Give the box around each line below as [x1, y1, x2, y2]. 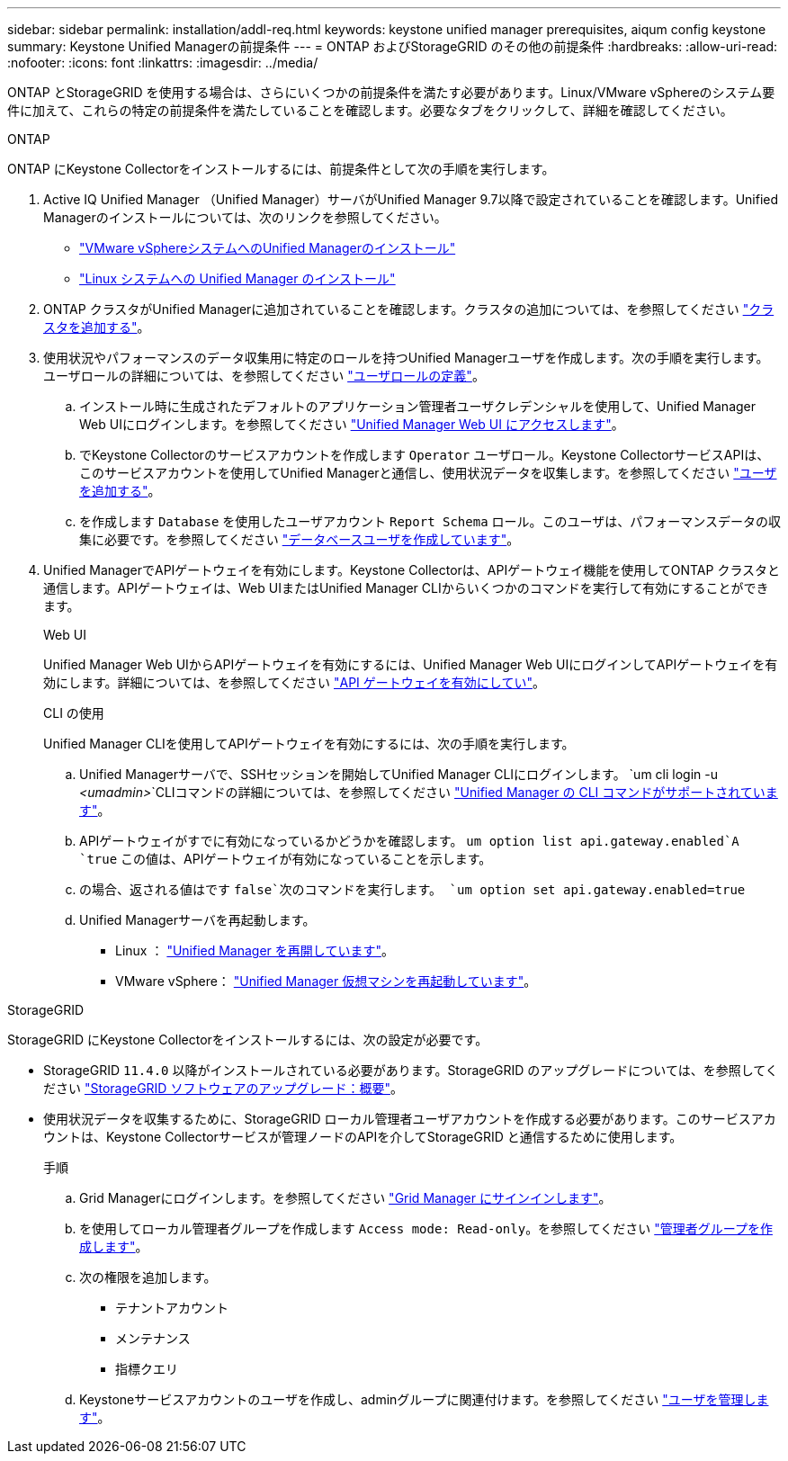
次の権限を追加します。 [79, 1269, 217, 1285]
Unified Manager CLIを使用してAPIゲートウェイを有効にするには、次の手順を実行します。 [43, 736, 575, 751]
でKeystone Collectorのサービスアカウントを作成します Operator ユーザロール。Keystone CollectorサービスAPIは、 [79, 447, 770, 462]
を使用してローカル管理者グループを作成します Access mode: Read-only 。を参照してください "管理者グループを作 [79, 1221, 773, 1236]
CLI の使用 [43, 705, 104, 721]
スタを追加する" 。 [43, 319, 150, 335]
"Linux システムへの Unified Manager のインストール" [79, 271, 396, 286]
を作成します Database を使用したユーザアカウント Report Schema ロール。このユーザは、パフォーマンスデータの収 [79, 514, 781, 529]
